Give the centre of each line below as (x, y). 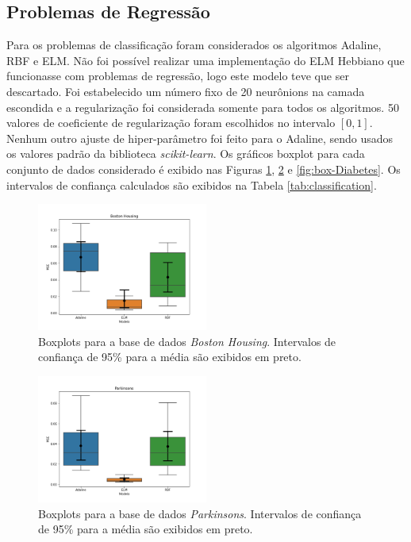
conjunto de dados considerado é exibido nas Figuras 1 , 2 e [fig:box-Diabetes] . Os (204, 169)
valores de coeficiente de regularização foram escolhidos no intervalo (171, 123)
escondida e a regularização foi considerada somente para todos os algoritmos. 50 (203, 107)
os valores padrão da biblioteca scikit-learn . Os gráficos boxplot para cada (186, 154)
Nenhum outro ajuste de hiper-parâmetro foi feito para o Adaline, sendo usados (200, 138)
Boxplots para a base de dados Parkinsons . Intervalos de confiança (200, 513)
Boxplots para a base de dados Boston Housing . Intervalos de (187, 341)
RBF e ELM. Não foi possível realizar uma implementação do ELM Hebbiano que (205, 60)
